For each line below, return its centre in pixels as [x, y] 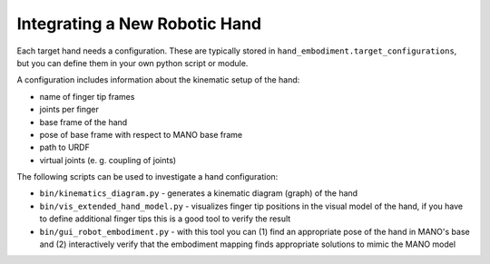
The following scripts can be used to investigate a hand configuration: [147, 177]
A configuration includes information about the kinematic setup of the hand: [158, 80]
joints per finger [69, 110]
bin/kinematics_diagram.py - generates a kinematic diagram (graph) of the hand [199, 193]
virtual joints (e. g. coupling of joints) [108, 160]
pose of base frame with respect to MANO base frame [141, 134]
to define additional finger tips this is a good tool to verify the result [165, 219]
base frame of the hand [83, 122]
